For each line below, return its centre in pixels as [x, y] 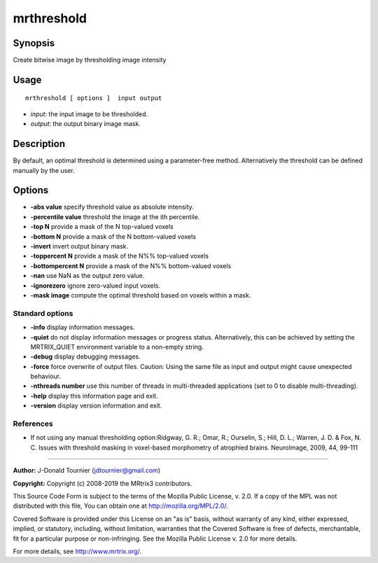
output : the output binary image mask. [86, 124]
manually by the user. [44, 170]
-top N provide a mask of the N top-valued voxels [102, 227]
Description [39, 144]
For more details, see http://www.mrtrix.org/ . [77, 551]
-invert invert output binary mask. [79, 246]
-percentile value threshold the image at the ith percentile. [115, 216]
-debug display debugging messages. [86, 356]
